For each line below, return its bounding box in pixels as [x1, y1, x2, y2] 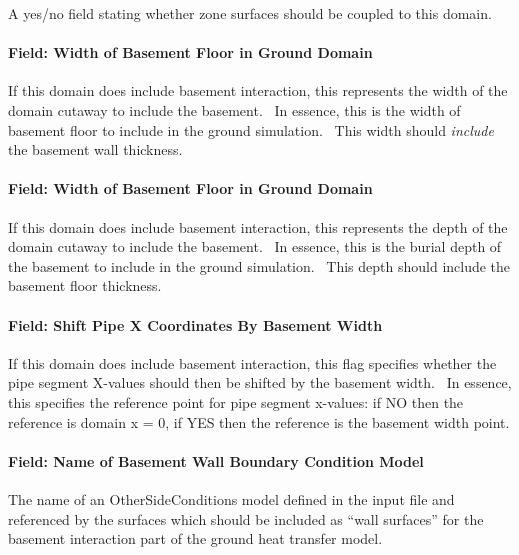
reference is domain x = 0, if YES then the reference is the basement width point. [8, 411, 510, 432]
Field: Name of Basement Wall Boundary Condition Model [8, 450, 424, 471]
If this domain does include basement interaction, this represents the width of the [8, 80, 508, 101]
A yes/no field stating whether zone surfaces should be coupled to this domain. [8, 3, 492, 23]
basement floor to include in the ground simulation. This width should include [8, 119, 494, 140]
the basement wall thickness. [8, 139, 183, 160]
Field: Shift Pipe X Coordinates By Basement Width [8, 314, 383, 335]
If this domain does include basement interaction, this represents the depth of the [8, 216, 508, 237]
